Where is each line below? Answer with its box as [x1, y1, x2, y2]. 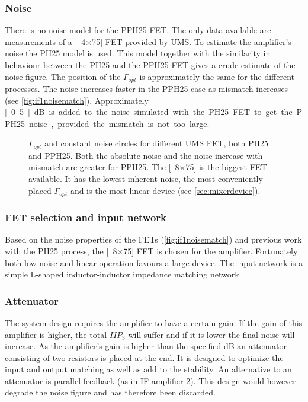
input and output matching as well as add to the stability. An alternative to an [5, 363, 292, 375]
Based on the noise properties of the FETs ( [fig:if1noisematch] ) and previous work [5, 233, 302, 245]
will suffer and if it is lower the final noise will [128, 328, 295, 340]
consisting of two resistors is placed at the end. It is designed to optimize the [5, 351, 284, 363]
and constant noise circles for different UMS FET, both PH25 [44, 137, 269, 149]
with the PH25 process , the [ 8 [5, 244, 117, 257]
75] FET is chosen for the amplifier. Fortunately [123, 244, 298, 257]
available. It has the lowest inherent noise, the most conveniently [28, 173, 263, 185]
